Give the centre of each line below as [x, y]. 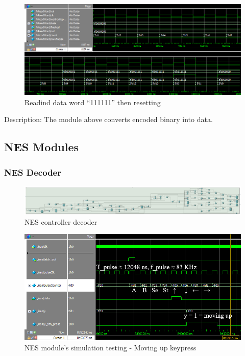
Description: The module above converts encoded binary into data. [108, 119]
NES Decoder [33, 172]
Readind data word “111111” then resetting [93, 102]
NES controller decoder [61, 221]
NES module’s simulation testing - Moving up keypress [111, 347]
